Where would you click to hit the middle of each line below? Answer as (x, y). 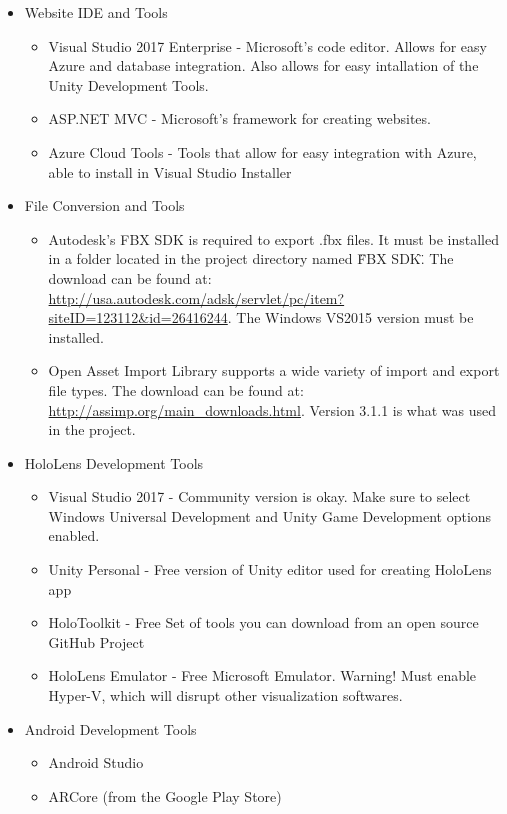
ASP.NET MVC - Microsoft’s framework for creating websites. (239, 118)
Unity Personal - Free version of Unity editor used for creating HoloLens (270, 569)
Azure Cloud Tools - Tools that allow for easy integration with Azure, (262, 151)
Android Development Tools (110, 728)
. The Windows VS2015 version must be (350, 317)
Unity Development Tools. (128, 84)
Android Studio (96, 762)
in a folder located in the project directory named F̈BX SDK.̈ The (251, 258)
